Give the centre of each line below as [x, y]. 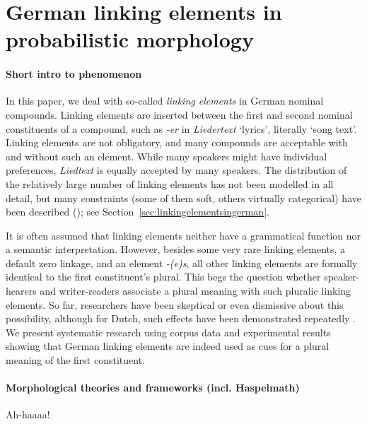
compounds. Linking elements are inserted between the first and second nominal [179, 114]
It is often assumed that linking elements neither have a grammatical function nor [183, 235]
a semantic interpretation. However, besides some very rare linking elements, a [176, 249]
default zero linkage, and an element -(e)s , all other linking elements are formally [182, 263]
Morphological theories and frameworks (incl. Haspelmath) [153, 388]
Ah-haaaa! [28, 414]
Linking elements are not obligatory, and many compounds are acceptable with [177, 142]
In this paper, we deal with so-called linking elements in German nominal [165, 101]
